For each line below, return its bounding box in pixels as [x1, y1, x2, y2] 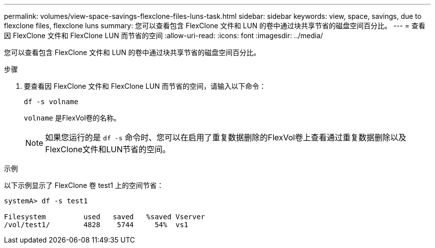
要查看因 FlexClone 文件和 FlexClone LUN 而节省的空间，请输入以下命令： [24, 82, 266, 90]
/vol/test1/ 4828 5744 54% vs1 [4, 221, 188, 229]
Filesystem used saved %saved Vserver [4, 213, 205, 221]
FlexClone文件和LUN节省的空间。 [45, 144, 171, 154]
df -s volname [24, 98, 78, 106]
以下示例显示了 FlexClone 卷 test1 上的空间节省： [4, 181, 164, 189]
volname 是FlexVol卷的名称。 [24, 114, 121, 122]
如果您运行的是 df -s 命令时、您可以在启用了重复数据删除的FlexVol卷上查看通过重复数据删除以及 [45, 132, 406, 142]
